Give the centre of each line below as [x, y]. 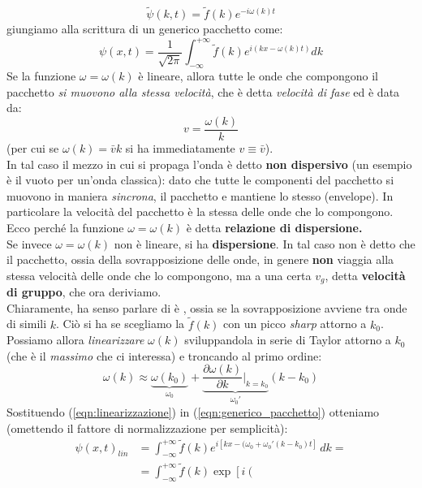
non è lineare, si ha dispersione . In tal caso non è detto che [265, 243]
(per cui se [33, 147]
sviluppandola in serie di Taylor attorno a [288, 340]
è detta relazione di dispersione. [274, 227]
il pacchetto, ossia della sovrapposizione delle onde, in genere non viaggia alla [200, 259]
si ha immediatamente [180, 147]
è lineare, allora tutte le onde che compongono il [258, 76]
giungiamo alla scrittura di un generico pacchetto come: [145, 29]
